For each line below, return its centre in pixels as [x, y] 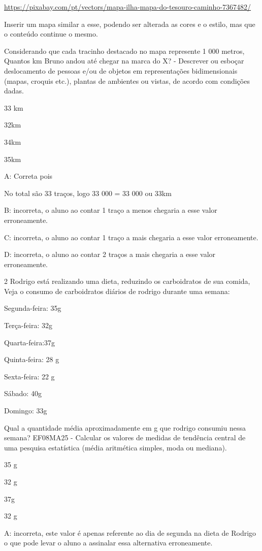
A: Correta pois [28, 176]
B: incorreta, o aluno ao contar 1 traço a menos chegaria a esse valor [111, 210]
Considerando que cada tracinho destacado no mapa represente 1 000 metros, [124, 51]
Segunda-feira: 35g [33, 308]
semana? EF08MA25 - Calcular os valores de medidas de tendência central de [125, 437]
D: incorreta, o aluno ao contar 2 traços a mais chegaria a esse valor [110, 254]
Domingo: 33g [26, 411]
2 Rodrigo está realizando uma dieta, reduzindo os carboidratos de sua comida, [127, 281]
